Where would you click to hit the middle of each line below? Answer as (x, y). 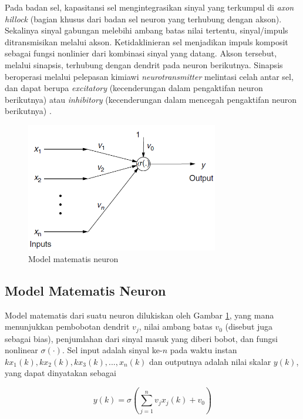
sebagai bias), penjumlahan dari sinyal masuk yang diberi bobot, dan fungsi (141, 338)
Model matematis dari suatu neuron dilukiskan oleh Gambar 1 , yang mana (139, 315)
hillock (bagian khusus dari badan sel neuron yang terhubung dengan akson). (143, 19)
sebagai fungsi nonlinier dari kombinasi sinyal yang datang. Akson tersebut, (141, 53)
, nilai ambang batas (176, 326)
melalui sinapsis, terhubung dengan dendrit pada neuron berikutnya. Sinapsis (144, 64)
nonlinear (21, 350)
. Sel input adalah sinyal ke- (112, 350)
